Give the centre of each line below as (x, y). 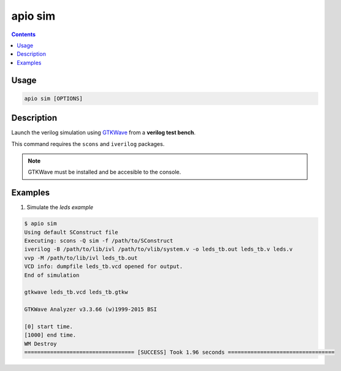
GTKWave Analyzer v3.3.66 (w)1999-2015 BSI (91, 309)
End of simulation (52, 275)
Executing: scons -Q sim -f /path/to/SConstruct (99, 241)
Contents (24, 34)
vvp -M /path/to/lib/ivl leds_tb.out (81, 258)
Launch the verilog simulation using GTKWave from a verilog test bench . (103, 132)
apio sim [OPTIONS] (53, 98)
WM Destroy (40, 344)
